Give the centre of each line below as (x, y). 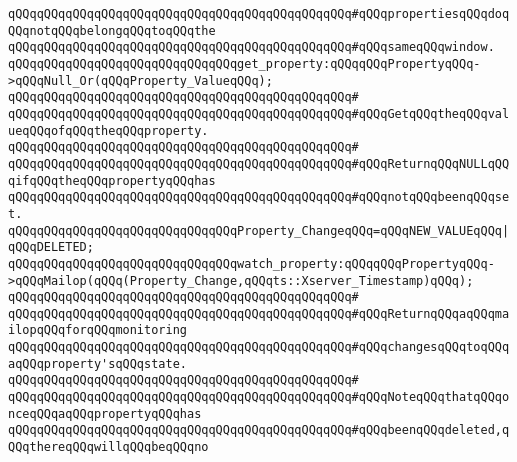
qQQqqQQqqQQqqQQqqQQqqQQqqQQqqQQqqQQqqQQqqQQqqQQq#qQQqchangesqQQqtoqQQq (259, 347)
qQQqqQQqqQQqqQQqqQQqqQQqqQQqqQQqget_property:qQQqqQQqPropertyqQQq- (244, 63)
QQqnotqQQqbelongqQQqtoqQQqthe (112, 30)
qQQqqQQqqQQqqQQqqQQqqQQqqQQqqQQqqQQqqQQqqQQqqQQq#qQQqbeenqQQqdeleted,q (259, 430)
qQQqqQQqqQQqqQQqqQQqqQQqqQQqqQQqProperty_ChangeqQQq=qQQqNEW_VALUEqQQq (255, 230)
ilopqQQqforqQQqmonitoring (97, 330)
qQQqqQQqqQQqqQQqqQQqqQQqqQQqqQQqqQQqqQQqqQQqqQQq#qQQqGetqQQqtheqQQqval (259, 113)
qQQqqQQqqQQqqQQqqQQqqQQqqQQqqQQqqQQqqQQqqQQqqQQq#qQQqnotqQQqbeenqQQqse (259, 197)
